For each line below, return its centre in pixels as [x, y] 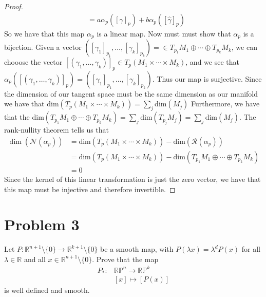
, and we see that [212, 62]
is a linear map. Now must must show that [164, 33]
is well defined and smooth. [47, 290]
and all [35, 259]
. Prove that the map [125, 259]
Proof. [14, 6]
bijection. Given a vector [43, 47]
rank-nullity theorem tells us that [57, 130]
